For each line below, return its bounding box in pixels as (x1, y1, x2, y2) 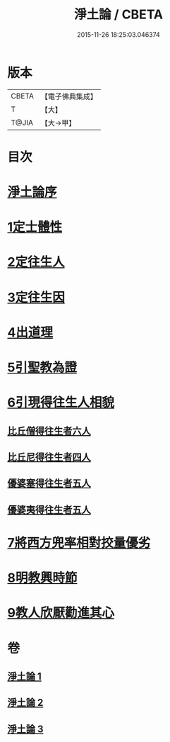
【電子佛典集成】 (40, 91, 97, 101)
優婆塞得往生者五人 (7, 478, 91, 490)
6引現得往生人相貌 (7, 395, 115, 411)
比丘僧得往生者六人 (7, 425, 91, 437)
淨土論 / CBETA (73, 6, 164, 23)
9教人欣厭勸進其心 (7, 605, 115, 621)
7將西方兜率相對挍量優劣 (7, 534, 151, 551)
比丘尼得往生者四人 (7, 451, 91, 463)
